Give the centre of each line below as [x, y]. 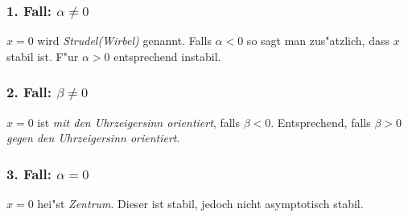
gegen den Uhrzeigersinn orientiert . [93, 138]
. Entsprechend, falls [321, 122]
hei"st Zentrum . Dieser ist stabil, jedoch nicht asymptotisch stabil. [200, 204]
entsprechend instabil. [167, 56]
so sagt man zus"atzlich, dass [318, 41]
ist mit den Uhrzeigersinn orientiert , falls [138, 122]
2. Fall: [29, 92]
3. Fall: [29, 173]
